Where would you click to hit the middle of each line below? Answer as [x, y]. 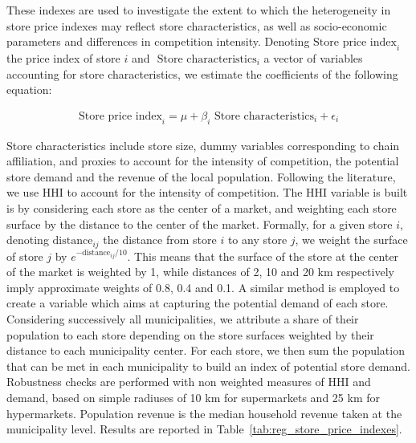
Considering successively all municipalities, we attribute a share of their [183, 318]
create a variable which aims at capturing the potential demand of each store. [198, 303]
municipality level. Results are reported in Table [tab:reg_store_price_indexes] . [204, 429]
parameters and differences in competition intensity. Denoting [158, 41]
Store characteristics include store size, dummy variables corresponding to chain [203, 145]
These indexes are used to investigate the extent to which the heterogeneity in [199, 10]
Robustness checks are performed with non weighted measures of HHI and [189, 382]
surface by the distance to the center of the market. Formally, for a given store [200, 224]
